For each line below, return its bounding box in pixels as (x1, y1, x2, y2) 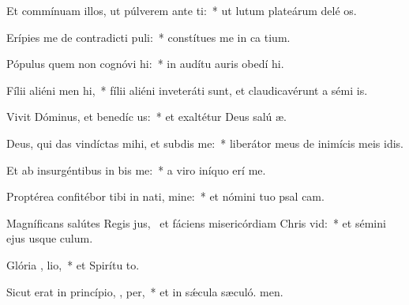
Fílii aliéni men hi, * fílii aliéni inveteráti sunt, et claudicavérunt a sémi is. (6, 81, 368, 98)
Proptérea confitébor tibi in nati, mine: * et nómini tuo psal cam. (6, 188, 325, 205)
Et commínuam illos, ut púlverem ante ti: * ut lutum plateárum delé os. (6, 2, 357, 18)
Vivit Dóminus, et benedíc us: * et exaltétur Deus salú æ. (6, 108, 287, 125)
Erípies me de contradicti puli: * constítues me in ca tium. (6, 28, 291, 45)
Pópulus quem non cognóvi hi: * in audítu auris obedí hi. (6, 55, 284, 72)
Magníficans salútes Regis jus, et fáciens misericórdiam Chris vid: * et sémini (6, 214, 386, 231)
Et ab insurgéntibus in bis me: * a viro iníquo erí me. (6, 161, 266, 178)
